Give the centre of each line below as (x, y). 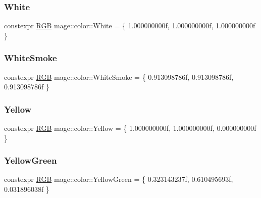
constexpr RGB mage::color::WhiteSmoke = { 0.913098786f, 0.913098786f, (119, 77)
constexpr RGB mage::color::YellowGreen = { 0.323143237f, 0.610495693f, (119, 179)
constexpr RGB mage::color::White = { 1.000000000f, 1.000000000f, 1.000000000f (130, 26)
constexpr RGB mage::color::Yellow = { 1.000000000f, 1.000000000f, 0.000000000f (130, 128)
